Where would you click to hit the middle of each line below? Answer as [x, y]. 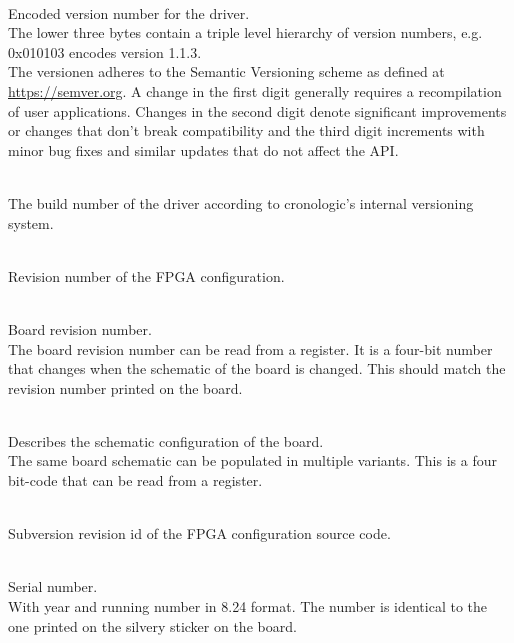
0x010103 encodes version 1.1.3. [105, 51]
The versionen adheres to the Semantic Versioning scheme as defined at [226, 71]
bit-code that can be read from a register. [135, 480]
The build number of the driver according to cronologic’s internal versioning [241, 202]
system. [31, 222]
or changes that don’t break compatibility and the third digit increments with [246, 130]
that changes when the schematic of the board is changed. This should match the [257, 368]
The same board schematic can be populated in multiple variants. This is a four [252, 460]
